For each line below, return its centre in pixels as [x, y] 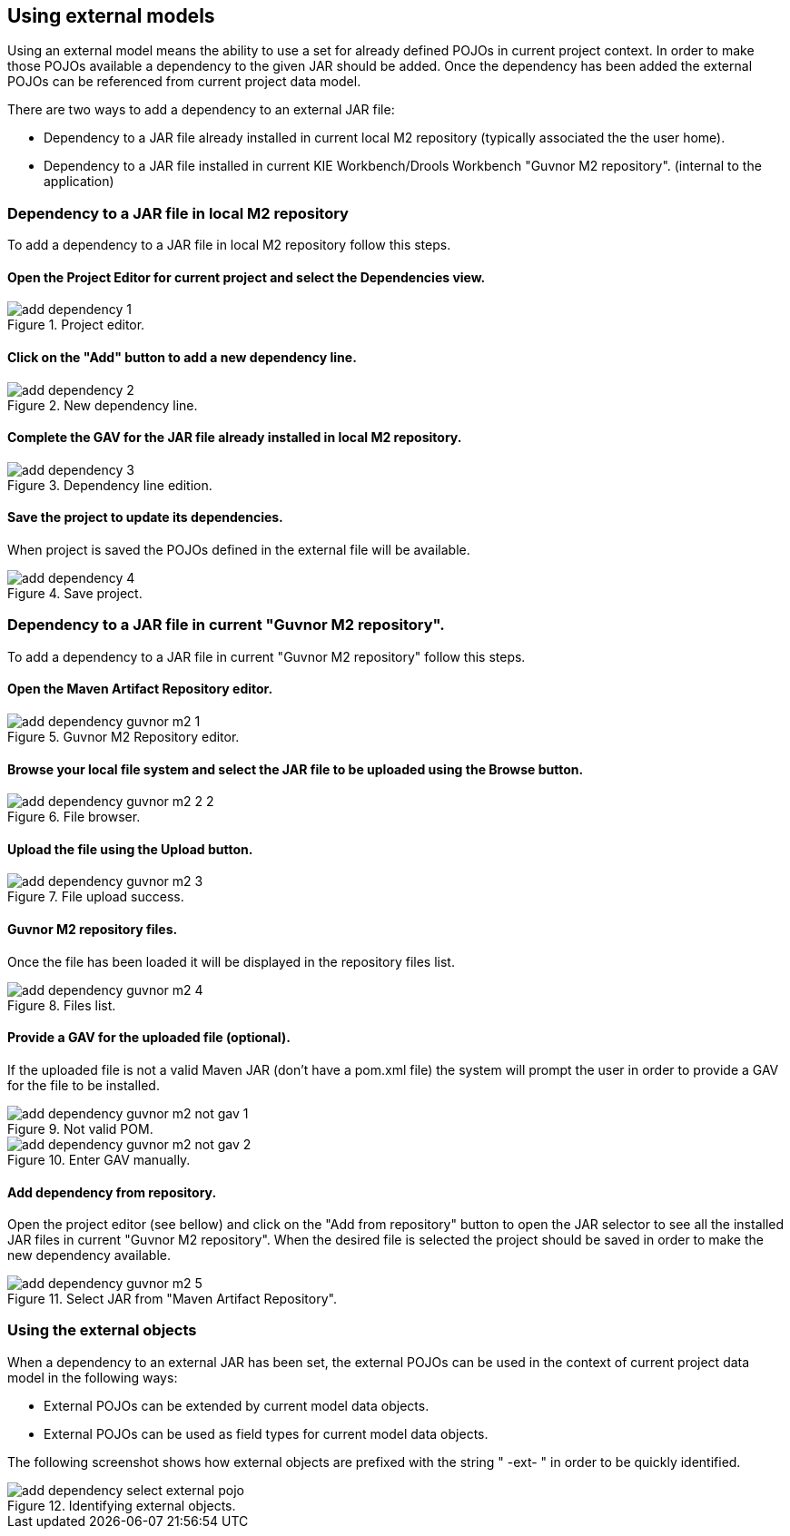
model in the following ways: [93, 1377]
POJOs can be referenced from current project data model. [184, 82]
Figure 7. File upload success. [96, 897]
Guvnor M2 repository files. [93, 930]
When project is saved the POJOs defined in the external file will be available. [239, 550]
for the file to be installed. [84, 1085]
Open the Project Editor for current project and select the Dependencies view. [247, 277]
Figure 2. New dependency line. [103, 405]
